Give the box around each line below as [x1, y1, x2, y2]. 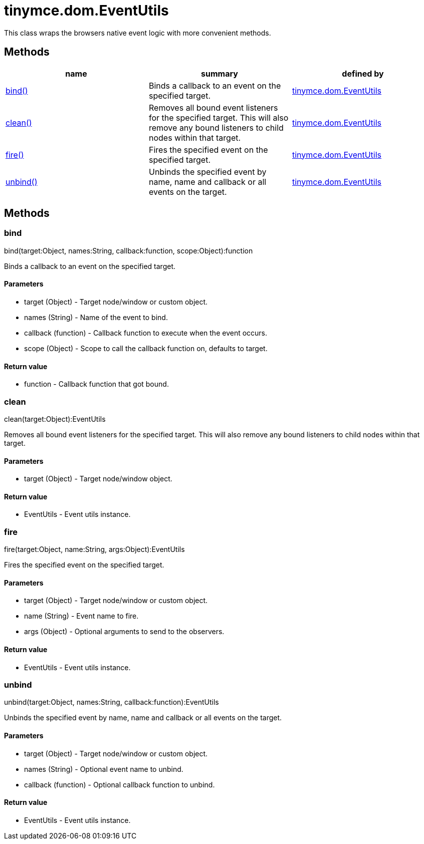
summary [201, 68, 238, 79]
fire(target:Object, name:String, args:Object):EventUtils [4, 545, 185, 554]
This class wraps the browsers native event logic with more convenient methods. [4, 28, 271, 37]
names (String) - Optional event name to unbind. [24, 764, 183, 773]
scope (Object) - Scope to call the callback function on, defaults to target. [24, 344, 268, 353]
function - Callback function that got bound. [24, 380, 169, 389]
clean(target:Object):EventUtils [4, 415, 106, 423]
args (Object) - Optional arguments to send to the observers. [24, 627, 225, 636]
